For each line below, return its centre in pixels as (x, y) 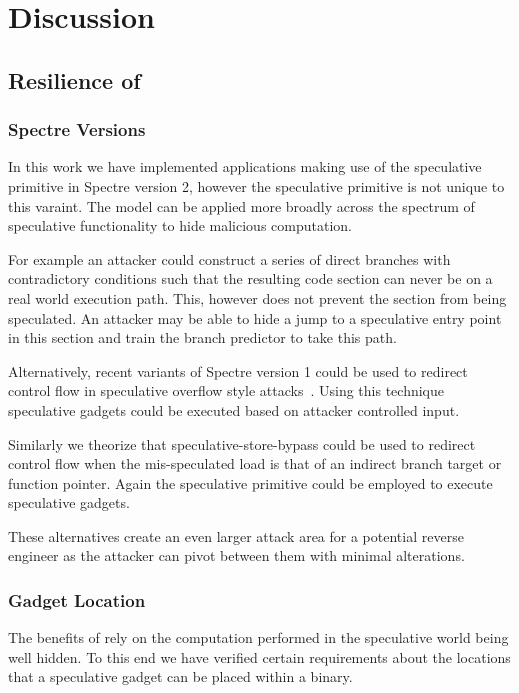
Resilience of (74, 79)
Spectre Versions (77, 129)
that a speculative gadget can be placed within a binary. (180, 676)
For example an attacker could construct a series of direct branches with (229, 258)
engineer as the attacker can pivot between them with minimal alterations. (236, 555)
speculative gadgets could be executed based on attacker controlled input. (234, 409)
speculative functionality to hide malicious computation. (180, 225)
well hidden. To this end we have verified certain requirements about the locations (259, 656)
